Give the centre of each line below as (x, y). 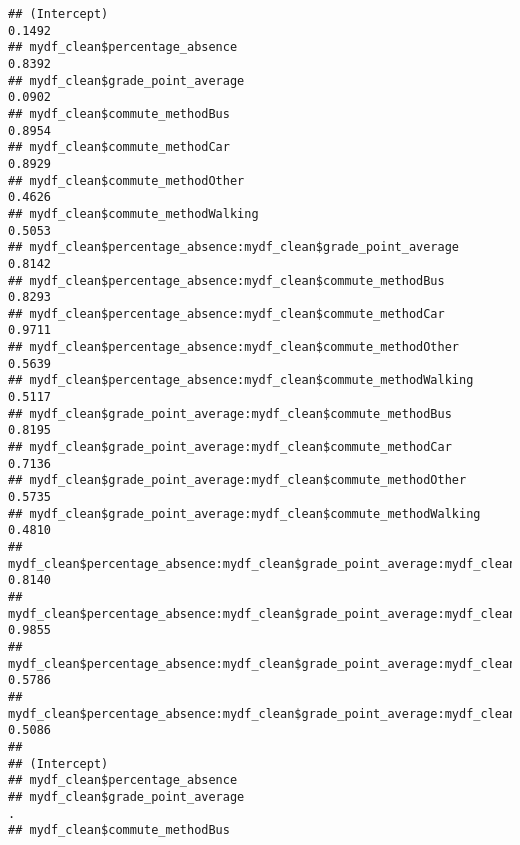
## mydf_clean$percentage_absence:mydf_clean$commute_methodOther (234, 347)
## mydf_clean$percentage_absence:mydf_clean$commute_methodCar (226, 313)
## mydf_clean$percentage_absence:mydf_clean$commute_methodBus (226, 280)
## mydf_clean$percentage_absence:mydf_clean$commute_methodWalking (241, 380)
